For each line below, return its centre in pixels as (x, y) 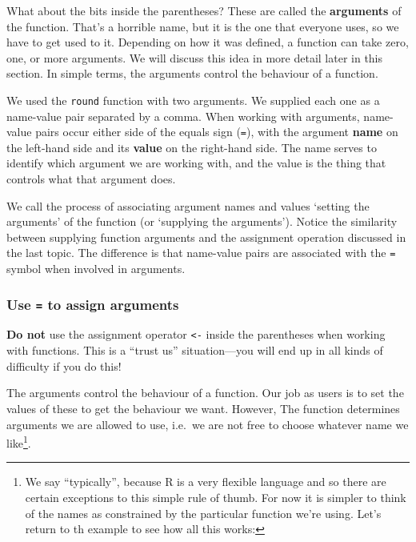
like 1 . (19, 442)
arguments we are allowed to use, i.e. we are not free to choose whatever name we (208, 424)
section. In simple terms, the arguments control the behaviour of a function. (192, 73)
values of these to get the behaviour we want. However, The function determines (203, 408)
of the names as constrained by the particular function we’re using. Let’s (203, 513)
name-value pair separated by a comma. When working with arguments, (183, 116)
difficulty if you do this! (64, 365)
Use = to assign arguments (93, 304)
